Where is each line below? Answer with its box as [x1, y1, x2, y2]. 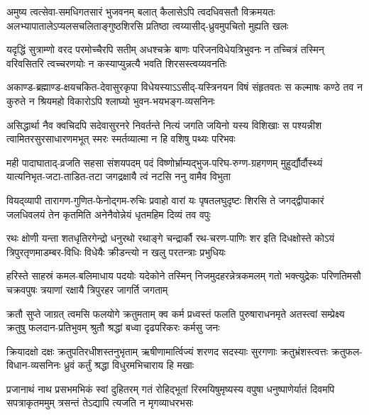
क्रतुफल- [331, 343, 363, 358]
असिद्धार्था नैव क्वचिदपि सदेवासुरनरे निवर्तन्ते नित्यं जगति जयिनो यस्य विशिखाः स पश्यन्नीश [6, 117, 321, 132]
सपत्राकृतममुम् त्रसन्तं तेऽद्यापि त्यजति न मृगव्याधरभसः [6, 395, 194, 410]
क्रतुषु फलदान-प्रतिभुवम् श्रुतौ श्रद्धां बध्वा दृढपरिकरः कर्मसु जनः [6, 320, 220, 335]
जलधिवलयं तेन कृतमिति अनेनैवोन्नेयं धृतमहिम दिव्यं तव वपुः [6, 206, 211, 221]
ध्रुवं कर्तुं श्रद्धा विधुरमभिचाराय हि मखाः [64, 358, 194, 372]
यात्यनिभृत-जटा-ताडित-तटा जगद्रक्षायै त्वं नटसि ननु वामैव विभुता [6, 169, 231, 184]
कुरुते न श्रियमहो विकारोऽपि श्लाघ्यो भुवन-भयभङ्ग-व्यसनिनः [6, 93, 215, 108]
